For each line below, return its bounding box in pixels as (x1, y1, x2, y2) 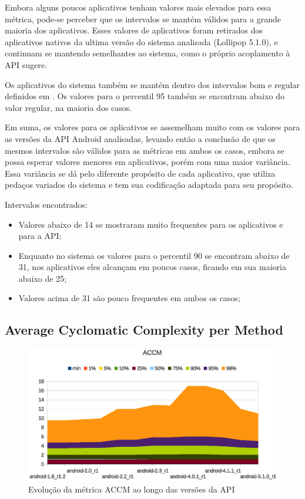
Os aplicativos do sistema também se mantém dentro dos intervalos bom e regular (5, 78, 300, 90)
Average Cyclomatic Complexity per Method (5, 321, 283, 339)
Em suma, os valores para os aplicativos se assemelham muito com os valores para (5, 121, 300, 133)
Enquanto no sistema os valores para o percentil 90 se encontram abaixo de (18, 249, 290, 261)
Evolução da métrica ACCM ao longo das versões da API (28, 483, 235, 495)
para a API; (18, 230, 62, 242)
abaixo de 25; (18, 272, 67, 284)
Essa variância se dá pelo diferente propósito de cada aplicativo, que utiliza (5, 167, 276, 179)
